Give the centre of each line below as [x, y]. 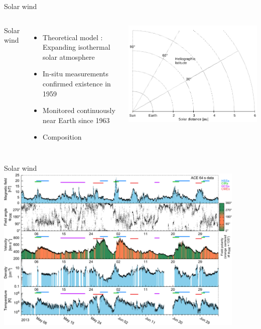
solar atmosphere [69, 57]
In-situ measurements [76, 74]
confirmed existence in [77, 83]
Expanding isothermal [77, 47]
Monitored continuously [79, 110]
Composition [62, 137]
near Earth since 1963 [76, 120]
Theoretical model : [73, 37]
